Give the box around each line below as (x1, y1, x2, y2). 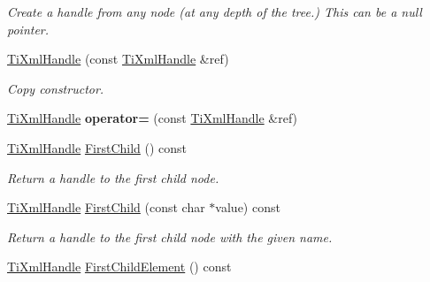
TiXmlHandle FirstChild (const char (7, 198, 205, 217)
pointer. (7, 19, 50, 38)
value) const (215, 198, 280, 217)
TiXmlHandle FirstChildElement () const (7, 257, 232, 276)
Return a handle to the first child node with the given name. (7, 227, 333, 246)
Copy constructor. (7, 79, 104, 97)
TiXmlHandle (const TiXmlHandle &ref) (7, 50, 229, 68)
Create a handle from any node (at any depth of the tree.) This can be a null (7, 3, 422, 20)
